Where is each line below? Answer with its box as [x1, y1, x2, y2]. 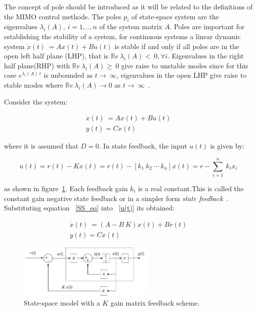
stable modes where [4, 79, 63, 90]
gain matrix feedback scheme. [110, 297, 200, 308]
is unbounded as [43, 70, 93, 80]
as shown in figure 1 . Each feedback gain [4, 183, 128, 193]
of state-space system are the [131, 11, 219, 21]
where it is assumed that [4, 141, 79, 151]
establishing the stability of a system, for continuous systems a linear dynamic [4, 31, 241, 41]
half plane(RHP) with [4, 60, 70, 70]
